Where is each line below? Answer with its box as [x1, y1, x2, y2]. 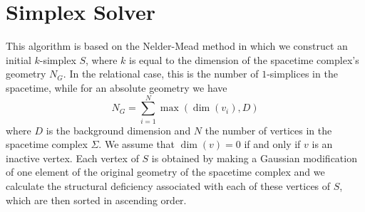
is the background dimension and [46, 122, 191, 137]
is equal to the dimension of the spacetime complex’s [129, 52, 359, 67]
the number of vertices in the [205, 122, 332, 137]
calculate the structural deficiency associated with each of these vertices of [6, 179, 331, 193]
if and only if [244, 137, 301, 152]
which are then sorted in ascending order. [6, 192, 187, 207]
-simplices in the [267, 66, 338, 81]
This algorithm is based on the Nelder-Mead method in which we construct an [6, 38, 348, 53]
